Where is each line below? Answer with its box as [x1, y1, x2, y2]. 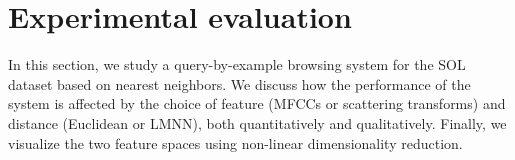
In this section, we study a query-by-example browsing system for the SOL [8, 54, 466, 75]
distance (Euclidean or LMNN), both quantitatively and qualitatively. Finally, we [8, 112, 507, 133]
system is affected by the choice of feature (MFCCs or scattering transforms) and [8, 93, 506, 114]
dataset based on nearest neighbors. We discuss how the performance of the [8, 73, 471, 94]
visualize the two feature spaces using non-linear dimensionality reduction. [8, 132, 463, 153]
